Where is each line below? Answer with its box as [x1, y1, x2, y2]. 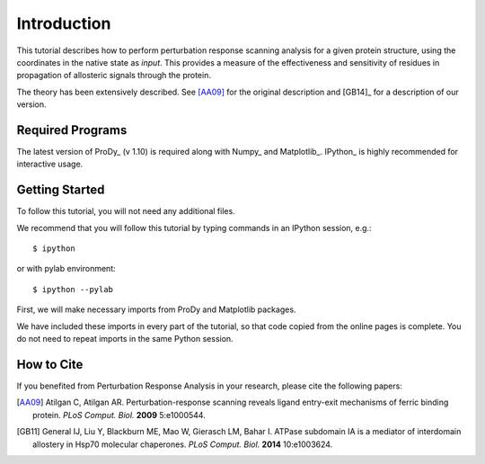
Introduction [16, 13, 111, 33]
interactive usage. [16, 158, 84, 170]
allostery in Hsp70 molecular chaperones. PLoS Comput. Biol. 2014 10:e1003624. [32, 439, 333, 450]
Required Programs [16, 122, 128, 138]
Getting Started [16, 183, 105, 198]
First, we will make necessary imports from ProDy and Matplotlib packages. [16, 304, 296, 315]
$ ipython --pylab [32, 284, 114, 294]
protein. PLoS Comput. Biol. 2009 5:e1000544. [32, 409, 206, 420]
